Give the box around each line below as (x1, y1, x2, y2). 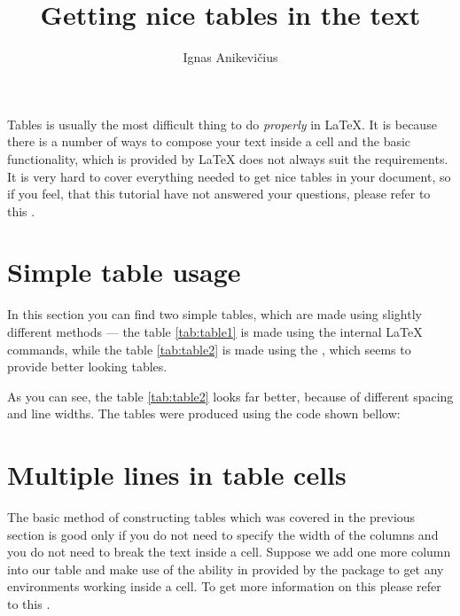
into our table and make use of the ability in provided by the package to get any (7, 559, 444, 578)
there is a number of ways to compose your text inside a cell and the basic (7, 132, 411, 151)
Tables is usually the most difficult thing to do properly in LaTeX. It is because (7, 114, 437, 133)
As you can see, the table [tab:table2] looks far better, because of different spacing (7, 386, 454, 405)
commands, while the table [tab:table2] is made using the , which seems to (7, 339, 411, 358)
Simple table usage (7, 253, 241, 290)
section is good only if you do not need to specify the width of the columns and (7, 525, 439, 543)
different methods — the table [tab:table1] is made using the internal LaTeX (7, 323, 423, 340)
